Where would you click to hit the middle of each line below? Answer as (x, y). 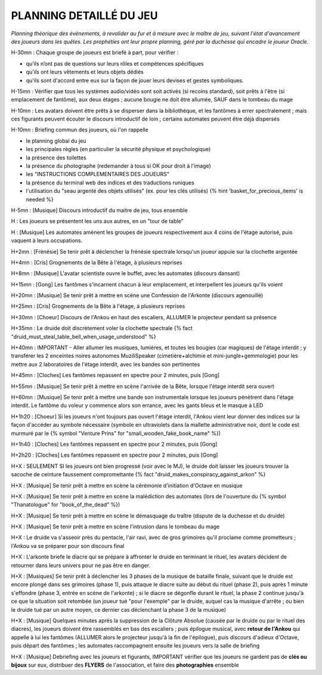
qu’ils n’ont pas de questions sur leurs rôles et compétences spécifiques (115, 63)
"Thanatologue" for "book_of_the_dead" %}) (66, 505)
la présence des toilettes (56, 158)
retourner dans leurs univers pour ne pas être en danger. (81, 565)
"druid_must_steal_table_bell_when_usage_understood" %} (83, 337)
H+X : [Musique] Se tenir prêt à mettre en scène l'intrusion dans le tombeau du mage (115, 527)
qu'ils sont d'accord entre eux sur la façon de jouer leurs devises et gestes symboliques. (135, 80)
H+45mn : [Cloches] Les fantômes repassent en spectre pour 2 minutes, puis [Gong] (115, 375)
